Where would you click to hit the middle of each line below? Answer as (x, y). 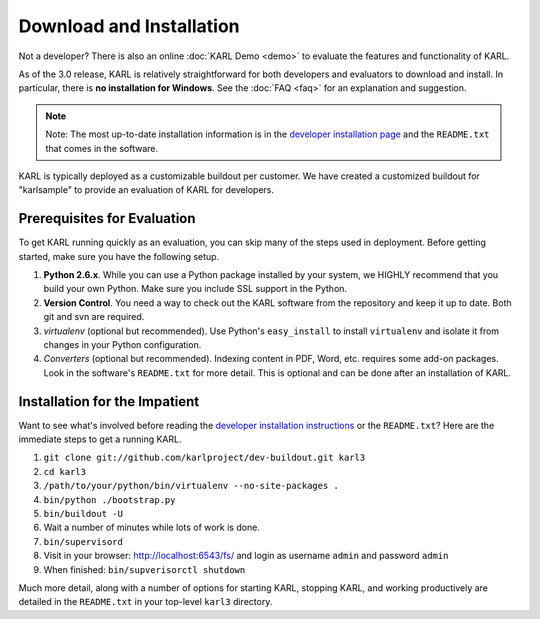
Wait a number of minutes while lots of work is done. (151, 527)
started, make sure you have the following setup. (119, 256)
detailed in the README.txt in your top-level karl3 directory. (145, 602)
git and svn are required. (94, 317)
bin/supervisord (83, 541)
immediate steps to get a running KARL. (100, 439)
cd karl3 (65, 471)
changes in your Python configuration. (122, 344)
